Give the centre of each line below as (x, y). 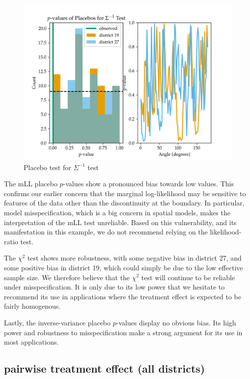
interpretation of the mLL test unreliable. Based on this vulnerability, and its (120, 222)
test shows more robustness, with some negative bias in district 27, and (134, 258)
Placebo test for (47, 167)
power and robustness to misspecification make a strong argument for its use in (123, 332)
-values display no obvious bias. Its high (176, 322)
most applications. (31, 342)
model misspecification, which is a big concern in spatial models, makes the (117, 212)
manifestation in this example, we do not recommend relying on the (106, 232)
